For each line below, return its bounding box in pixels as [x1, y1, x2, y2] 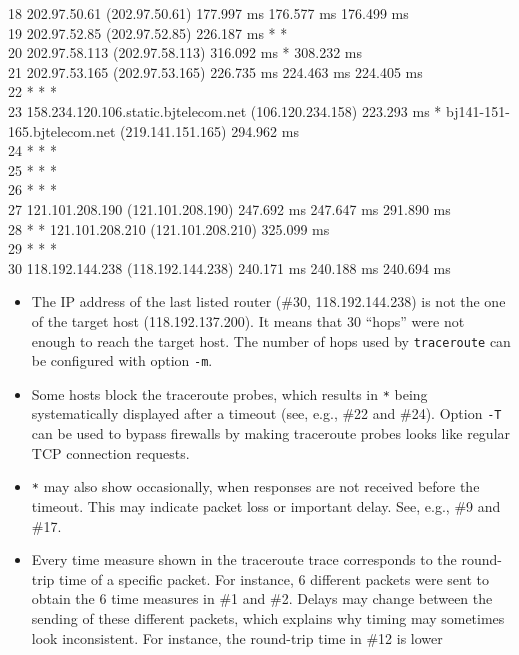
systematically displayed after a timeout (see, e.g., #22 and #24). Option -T [31, 403, 502, 424]
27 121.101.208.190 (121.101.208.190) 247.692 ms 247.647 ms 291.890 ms [8, 198, 451, 219]
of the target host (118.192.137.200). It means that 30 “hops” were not [31, 310, 465, 331]
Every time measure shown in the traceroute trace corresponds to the [31, 549, 457, 570]
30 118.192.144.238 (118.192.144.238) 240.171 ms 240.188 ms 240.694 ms [8, 257, 451, 278]
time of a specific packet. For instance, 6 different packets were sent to [59, 568, 489, 589]
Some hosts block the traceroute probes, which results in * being [31, 383, 428, 404]
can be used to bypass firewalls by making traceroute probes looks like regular [31, 423, 511, 444]
